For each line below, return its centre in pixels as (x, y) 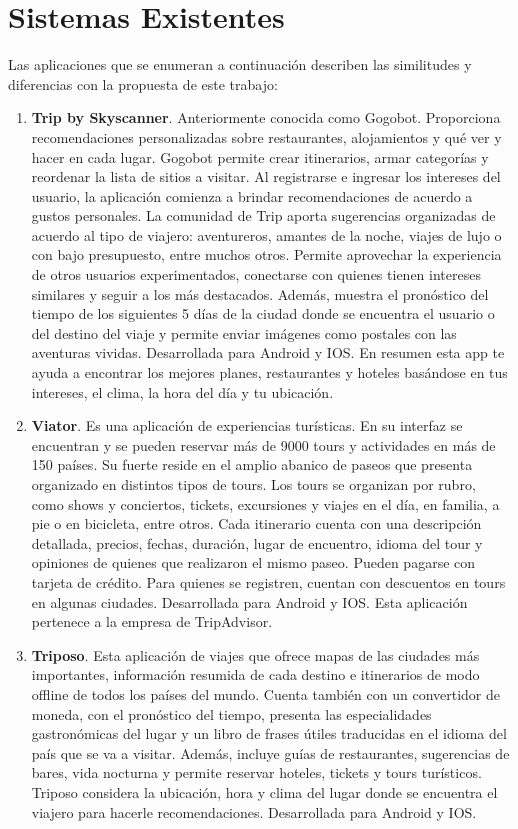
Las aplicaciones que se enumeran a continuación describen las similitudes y (240, 64)
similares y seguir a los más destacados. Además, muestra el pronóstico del (260, 293)
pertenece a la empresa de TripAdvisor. (152, 621)
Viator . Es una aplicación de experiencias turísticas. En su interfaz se (247, 425)
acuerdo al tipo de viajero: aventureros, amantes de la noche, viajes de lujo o (266, 234)
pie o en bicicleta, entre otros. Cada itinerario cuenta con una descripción (256, 523)
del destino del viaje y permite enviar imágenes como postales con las (244, 332)
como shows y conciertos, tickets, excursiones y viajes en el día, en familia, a (265, 503)
